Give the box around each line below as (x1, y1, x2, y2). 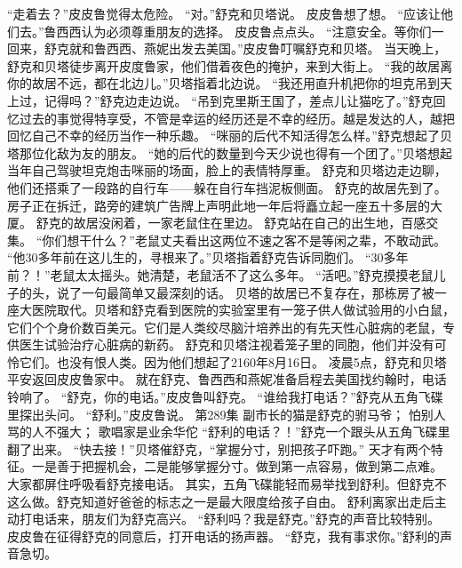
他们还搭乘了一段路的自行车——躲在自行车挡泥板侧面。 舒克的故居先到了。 (7, 178, 447, 196)
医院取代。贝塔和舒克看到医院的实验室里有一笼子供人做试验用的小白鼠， (31, 300, 455, 319)
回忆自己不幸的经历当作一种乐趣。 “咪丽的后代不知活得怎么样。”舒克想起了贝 (7, 126, 452, 145)
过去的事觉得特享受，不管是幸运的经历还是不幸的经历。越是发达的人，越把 (19, 108, 455, 127)
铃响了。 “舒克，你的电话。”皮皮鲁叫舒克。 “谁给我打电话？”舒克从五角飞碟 (7, 388, 443, 406)
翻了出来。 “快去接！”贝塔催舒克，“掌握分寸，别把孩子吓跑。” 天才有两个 (7, 439, 431, 458)
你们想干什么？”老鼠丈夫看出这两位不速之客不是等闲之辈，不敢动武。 (42, 230, 446, 249)
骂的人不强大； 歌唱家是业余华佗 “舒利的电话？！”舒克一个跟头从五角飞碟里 (7, 422, 450, 441)
